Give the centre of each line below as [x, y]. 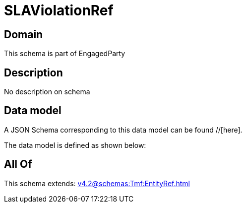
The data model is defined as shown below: [75, 145]
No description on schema [47, 92]
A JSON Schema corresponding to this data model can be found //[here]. [123, 130]
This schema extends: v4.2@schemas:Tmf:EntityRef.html [97, 183]
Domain [24, 34]
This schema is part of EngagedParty [65, 54]
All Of [18, 164]
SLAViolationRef [59, 10]
